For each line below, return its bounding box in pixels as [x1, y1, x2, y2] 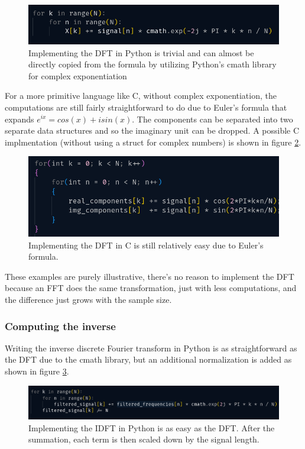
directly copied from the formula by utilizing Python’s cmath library [28, 58, 277, 70]
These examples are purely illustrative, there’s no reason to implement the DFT [5, 270, 294, 282]
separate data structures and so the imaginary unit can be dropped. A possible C [5, 124, 300, 137]
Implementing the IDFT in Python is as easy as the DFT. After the [28, 421, 275, 434]
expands [5, 112, 34, 125]
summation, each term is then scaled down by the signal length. [28, 433, 259, 445]
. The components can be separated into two [132, 112, 293, 125]
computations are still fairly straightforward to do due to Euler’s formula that [5, 101, 287, 113]
